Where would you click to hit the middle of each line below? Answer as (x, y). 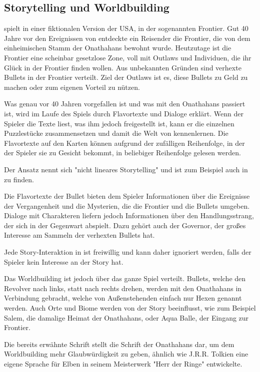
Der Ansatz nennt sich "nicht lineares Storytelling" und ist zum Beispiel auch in (126, 169)
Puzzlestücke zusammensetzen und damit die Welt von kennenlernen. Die (116, 133)
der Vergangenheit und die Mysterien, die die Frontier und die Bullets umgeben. (127, 205)
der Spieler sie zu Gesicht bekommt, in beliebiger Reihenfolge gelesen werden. (122, 153)
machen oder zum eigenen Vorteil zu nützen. (72, 87)
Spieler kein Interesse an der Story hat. (64, 261)
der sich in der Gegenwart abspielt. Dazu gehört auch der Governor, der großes (125, 225)
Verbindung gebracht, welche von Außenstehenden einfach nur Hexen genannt (123, 298)
